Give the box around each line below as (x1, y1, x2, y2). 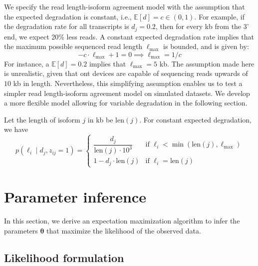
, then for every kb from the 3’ (155, 21, 249, 31)
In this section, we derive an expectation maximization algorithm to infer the (4, 215, 240, 225)
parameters (4, 225, 38, 235)
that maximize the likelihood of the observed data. (46, 225, 201, 235)
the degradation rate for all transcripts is (4, 21, 129, 31)
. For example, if (194, 11, 245, 21)
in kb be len (87, 114, 124, 124)
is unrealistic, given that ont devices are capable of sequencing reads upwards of (4, 68, 248, 78)
